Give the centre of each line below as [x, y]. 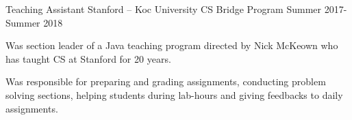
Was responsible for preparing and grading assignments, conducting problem [166, 81]
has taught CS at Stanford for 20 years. [88, 58]
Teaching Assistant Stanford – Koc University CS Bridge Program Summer [164, 9]
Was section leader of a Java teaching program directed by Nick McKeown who [172, 45]
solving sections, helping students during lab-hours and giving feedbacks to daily [174, 94]
